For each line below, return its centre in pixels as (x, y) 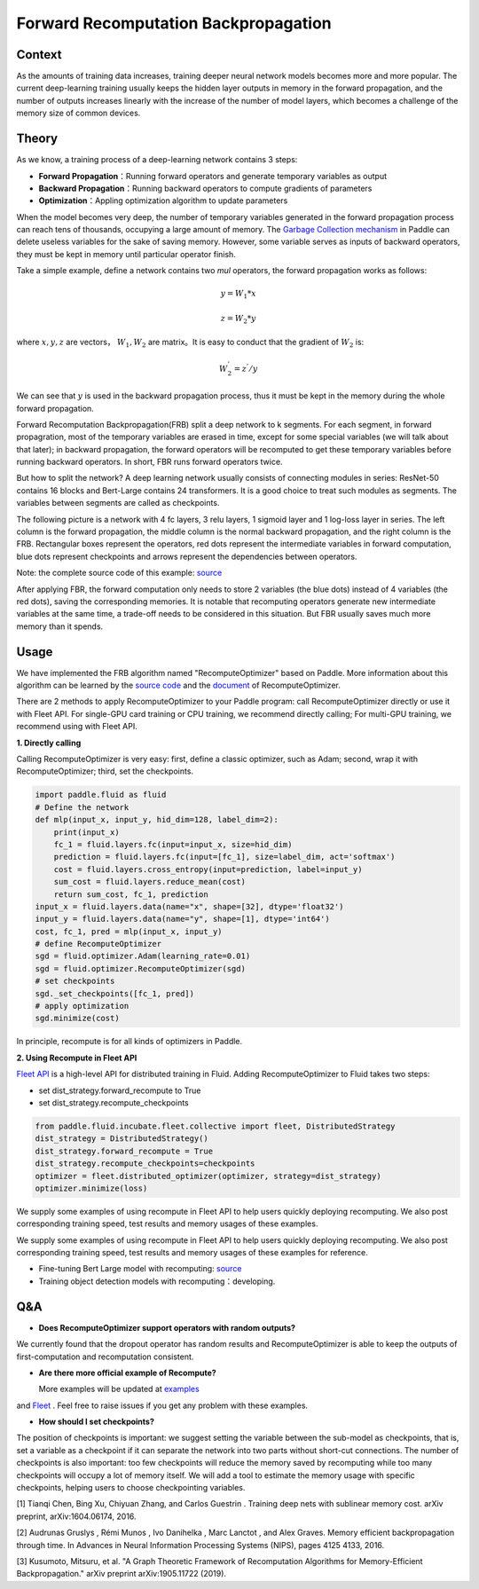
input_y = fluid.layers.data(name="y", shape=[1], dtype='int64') (182, 919)
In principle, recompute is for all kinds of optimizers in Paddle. (130, 1042)
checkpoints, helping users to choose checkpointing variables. (131, 1488)
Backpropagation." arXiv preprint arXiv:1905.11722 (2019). (121, 1574)
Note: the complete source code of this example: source (119, 573)
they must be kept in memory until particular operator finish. (126, 254)
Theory (37, 139)
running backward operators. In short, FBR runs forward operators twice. (149, 462)
